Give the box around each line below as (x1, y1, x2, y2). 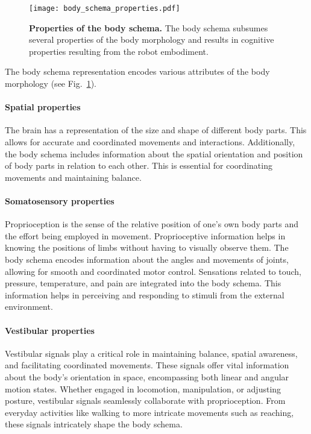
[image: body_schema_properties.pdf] (29, 4, 180, 13)
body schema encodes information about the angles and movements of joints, (5, 253, 289, 265)
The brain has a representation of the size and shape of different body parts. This (5, 124, 307, 136)
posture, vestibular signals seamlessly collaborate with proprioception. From (5, 394, 286, 407)
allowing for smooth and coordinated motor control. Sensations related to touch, (5, 265, 302, 277)
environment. (5, 300, 53, 313)
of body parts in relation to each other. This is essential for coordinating (5, 159, 272, 172)
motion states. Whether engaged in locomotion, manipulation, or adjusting (5, 382, 281, 395)
